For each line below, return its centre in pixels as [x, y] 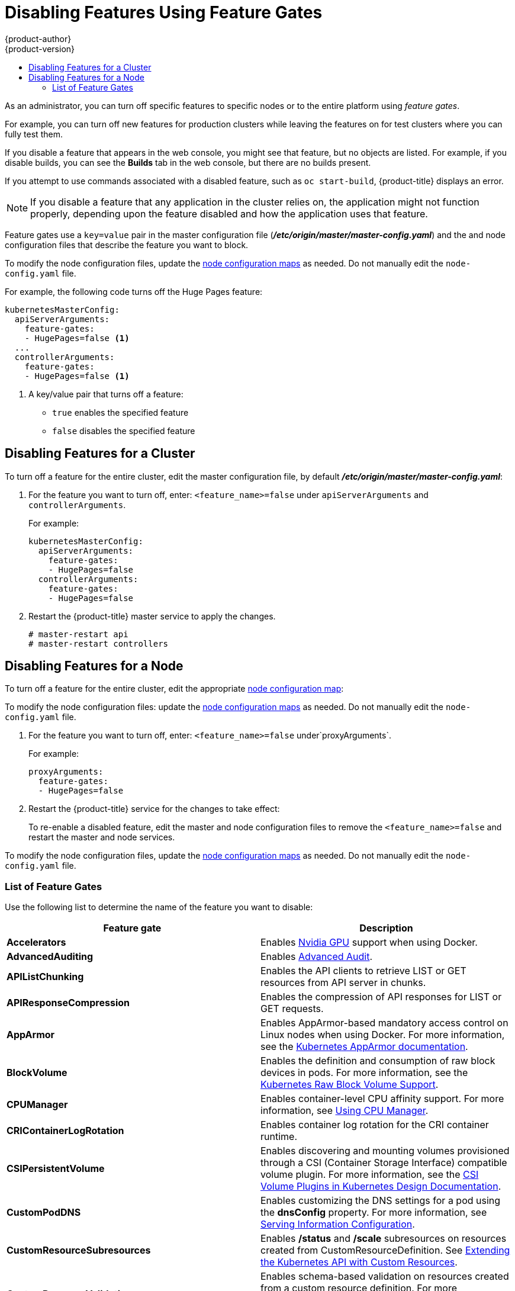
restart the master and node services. [102, 837]
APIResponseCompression [68, 1003]
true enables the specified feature [120, 412]
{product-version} [40, 49]
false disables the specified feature [124, 431]
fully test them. [34, 134]
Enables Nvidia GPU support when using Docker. [369, 942]
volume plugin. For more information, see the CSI [370, 1175]
